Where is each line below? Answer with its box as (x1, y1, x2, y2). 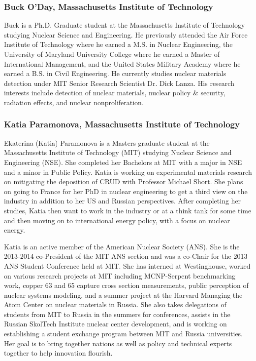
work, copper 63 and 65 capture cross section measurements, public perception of (4, 280, 249, 290)
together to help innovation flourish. (4, 348, 113, 358)
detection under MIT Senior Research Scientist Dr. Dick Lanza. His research (4, 78, 234, 88)
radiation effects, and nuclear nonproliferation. (4, 97, 144, 107)
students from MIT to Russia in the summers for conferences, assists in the (4, 309, 230, 319)
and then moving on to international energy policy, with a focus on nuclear (4, 215, 230, 225)
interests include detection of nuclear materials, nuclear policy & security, (4, 87, 225, 98)
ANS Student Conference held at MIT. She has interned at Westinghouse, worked (4, 260, 251, 271)
